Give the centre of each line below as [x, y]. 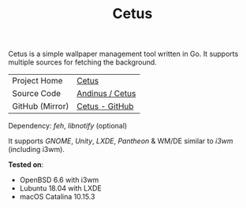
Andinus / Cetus [106, 94]
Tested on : [26, 165]
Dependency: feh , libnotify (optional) [68, 126]
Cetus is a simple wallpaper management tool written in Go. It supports [123, 54]
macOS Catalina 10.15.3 [57, 197]
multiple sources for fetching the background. [83, 62]
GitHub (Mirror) [41, 106]
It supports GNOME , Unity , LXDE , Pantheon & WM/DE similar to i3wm [121, 141]
